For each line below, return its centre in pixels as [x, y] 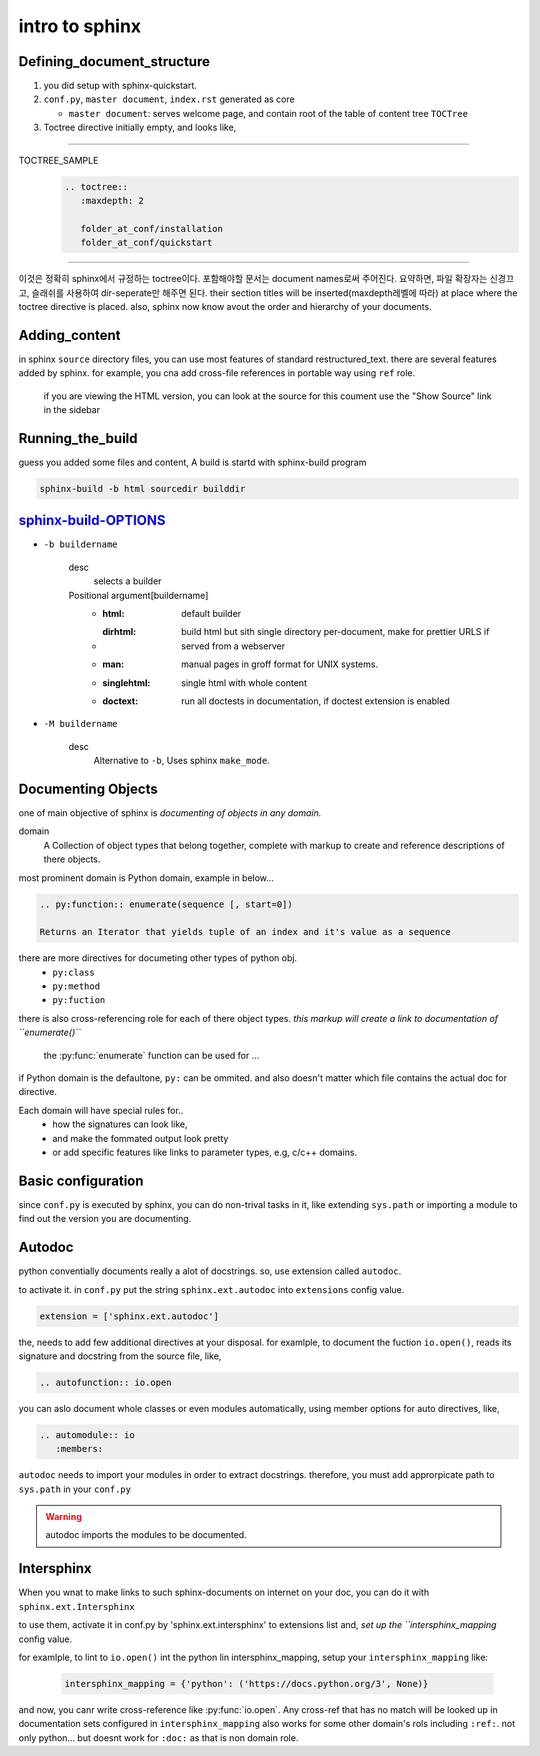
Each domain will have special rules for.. [101, 1110]
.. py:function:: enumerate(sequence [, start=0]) [166, 904]
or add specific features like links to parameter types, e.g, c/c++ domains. [205, 1152]
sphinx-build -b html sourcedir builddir [142, 488]
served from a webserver [233, 646]
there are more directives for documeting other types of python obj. [158, 958]
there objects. [72, 859]
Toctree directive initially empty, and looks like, [140, 127]
